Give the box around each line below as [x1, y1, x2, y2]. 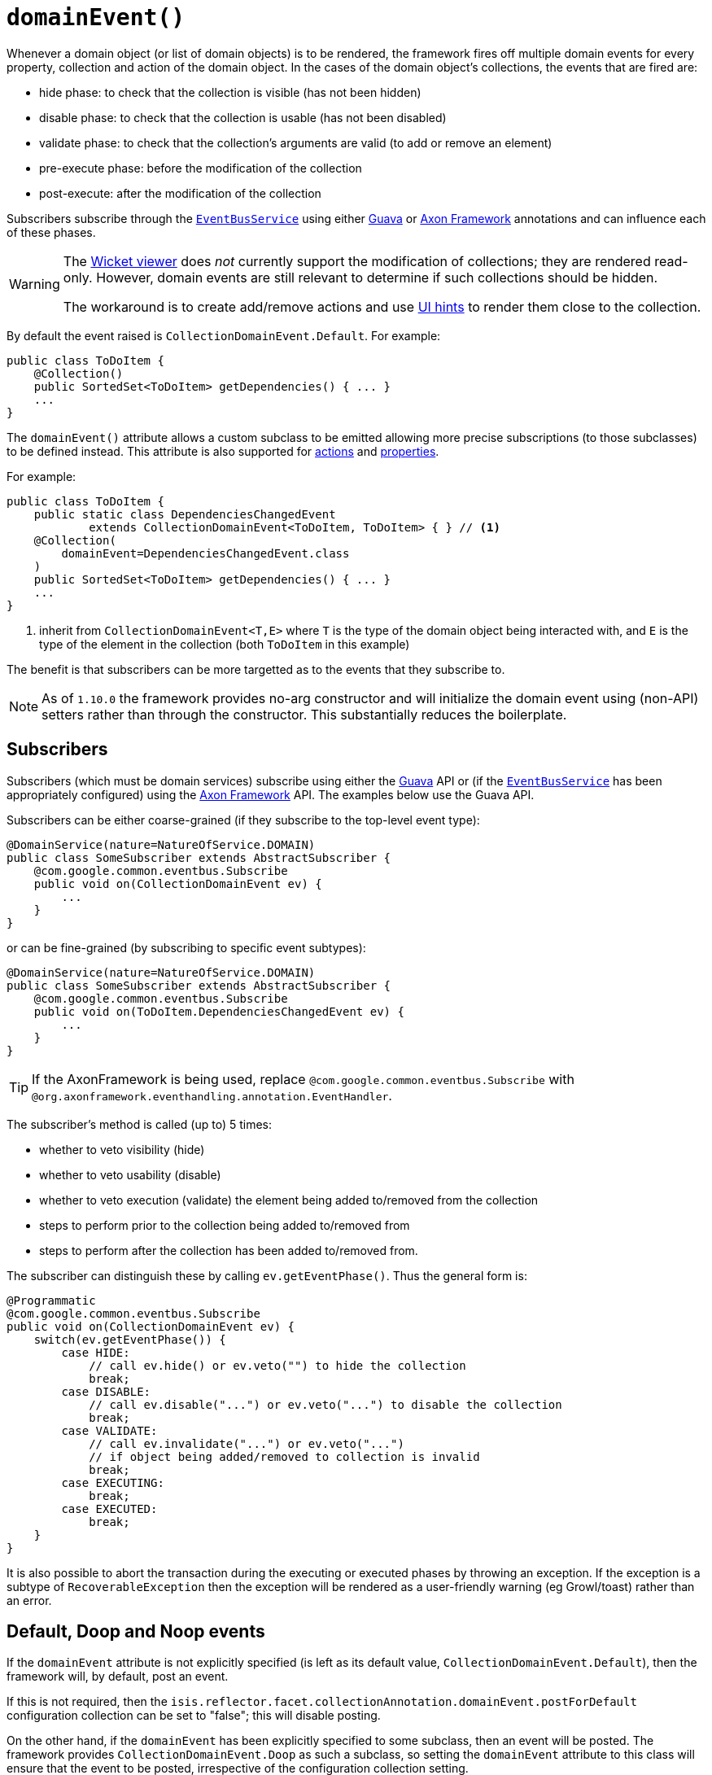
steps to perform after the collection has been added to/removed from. [39, 1243, 418, 1257]
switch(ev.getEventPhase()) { [33, 1332, 226, 1346]
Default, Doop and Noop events [7, 1621, 265, 1642]
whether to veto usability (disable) [39, 1167, 221, 1182]
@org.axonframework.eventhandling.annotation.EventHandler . [32, 1086, 392, 1104]
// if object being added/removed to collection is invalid [89, 1449, 480, 1463]
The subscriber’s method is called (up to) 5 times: [7, 1117, 273, 1131]
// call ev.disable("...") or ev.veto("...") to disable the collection [89, 1397, 562, 1411]
